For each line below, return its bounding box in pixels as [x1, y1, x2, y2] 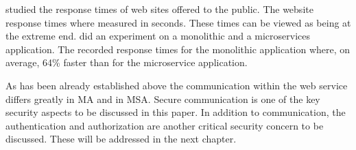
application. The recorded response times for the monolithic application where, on [5, 42, 351, 56]
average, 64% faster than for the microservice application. [5, 55, 248, 70]
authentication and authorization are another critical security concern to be [5, 118, 324, 132]
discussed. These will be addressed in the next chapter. [5, 132, 237, 146]
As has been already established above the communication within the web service [5, 78, 348, 92]
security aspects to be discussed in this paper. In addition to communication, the [5, 105, 346, 119]
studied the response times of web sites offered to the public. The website [5, 2, 313, 16]
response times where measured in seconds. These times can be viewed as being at [5, 15, 351, 29]
